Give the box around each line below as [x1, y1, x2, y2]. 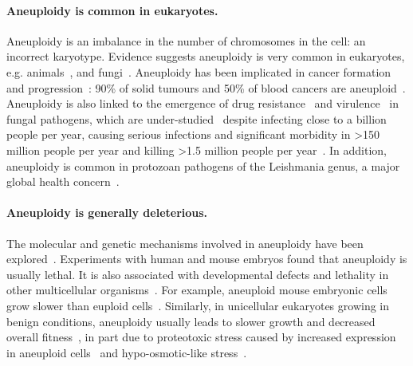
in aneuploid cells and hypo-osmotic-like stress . [6, 344, 247, 360]
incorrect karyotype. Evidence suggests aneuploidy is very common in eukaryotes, [6, 48, 405, 65]
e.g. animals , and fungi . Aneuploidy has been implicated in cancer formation [6, 63, 391, 80]
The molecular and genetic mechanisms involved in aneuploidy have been [6, 234, 364, 251]
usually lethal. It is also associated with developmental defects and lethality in [6, 266, 389, 282]
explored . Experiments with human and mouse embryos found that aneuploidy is [6, 250, 407, 267]
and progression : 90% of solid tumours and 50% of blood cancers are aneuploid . [6, 79, 406, 96]
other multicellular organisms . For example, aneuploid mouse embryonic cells [6, 281, 387, 298]
